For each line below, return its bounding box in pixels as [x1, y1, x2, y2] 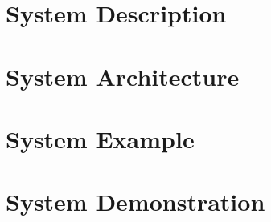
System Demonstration [6, 185, 265, 218]
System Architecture [6, 59, 240, 92]
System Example [6, 122, 195, 155]
